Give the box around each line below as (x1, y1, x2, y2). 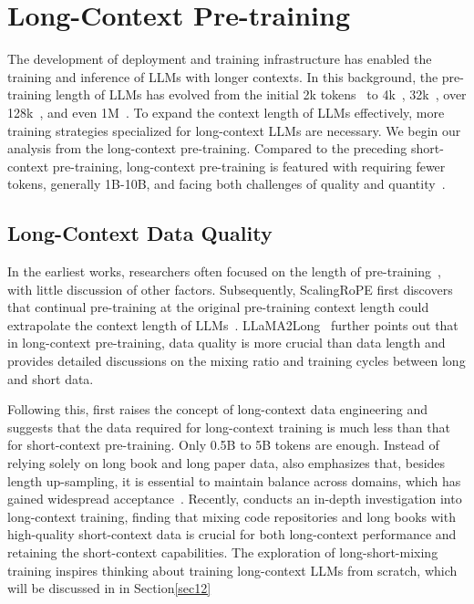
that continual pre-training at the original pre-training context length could (7, 297, 429, 317)
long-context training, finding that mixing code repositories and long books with (7, 506, 456, 526)
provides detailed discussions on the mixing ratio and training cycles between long (7, 351, 466, 370)
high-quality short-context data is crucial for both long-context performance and (7, 525, 457, 544)
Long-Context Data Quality (7, 219, 273, 247)
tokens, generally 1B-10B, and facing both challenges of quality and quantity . (7, 174, 446, 193)
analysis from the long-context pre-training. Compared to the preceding (7, 139, 407, 158)
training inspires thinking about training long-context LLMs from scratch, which (7, 560, 458, 579)
